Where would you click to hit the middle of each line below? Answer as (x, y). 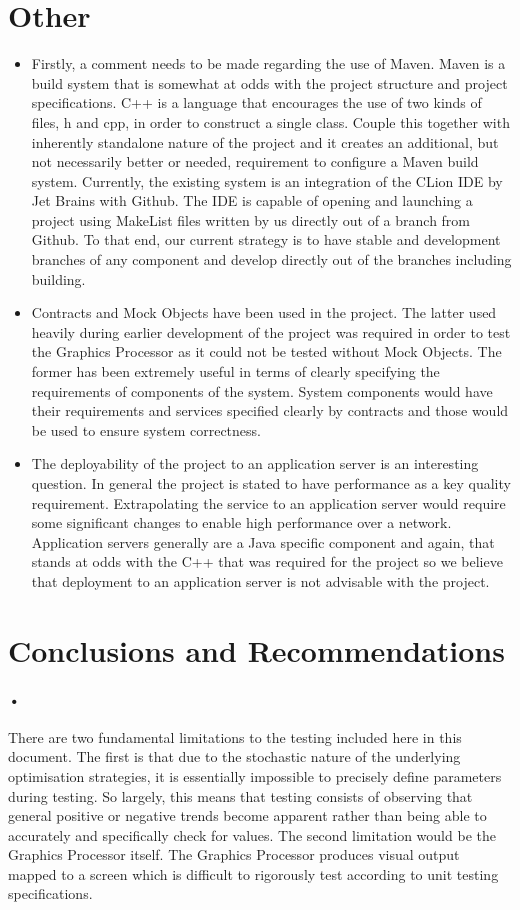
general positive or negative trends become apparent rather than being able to (247, 815)
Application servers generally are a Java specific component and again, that (263, 541)
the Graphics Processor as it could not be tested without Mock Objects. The (266, 351)
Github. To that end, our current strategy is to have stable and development (266, 239)
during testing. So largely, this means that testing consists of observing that (240, 795)
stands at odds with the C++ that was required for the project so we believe (267, 561)
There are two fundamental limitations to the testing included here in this (235, 736)
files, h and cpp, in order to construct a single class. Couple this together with (270, 121)
